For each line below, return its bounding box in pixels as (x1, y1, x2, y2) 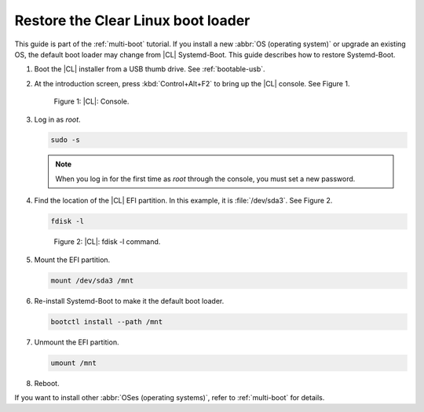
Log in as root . (34, 115, 82, 124)
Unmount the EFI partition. (34, 337, 119, 347)
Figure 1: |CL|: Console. (53, 97, 130, 106)
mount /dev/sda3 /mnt (50, 275, 134, 285)
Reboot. (34, 378, 60, 388)
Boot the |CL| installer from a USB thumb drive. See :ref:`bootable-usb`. (34, 64, 266, 74)
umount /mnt (50, 358, 97, 367)
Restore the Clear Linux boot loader (14, 12, 250, 29)
